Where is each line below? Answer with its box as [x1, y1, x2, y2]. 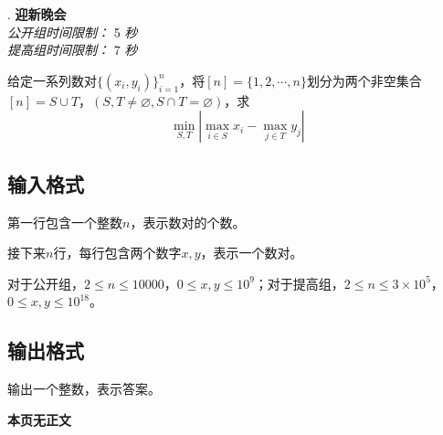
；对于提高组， [254, 273, 344, 292]
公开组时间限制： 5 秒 [7, 22, 138, 41]
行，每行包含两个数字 [53, 243, 182, 262]
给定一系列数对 [7, 70, 97, 90]
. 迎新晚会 [7, 5, 67, 23]
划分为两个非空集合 [306, 70, 422, 90]
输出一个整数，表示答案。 [7, 379, 161, 398]
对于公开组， [7, 273, 84, 292]
